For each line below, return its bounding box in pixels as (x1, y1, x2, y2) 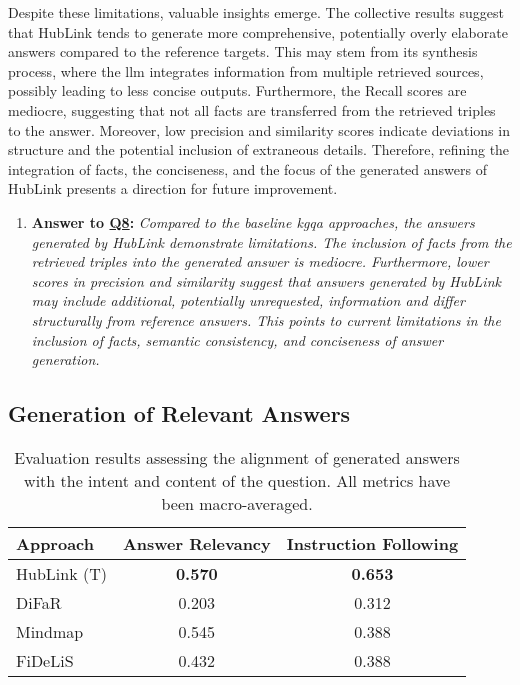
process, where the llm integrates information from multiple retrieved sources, (8, 60, 484, 81)
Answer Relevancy (122, 531, 271, 555)
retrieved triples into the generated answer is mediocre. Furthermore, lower (31, 251, 489, 272)
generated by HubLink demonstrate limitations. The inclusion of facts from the (31, 231, 512, 252)
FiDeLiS (16, 648, 74, 672)
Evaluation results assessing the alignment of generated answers (14, 445, 460, 469)
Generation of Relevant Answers (8, 398, 351, 429)
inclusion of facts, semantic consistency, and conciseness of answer (31, 329, 444, 350)
